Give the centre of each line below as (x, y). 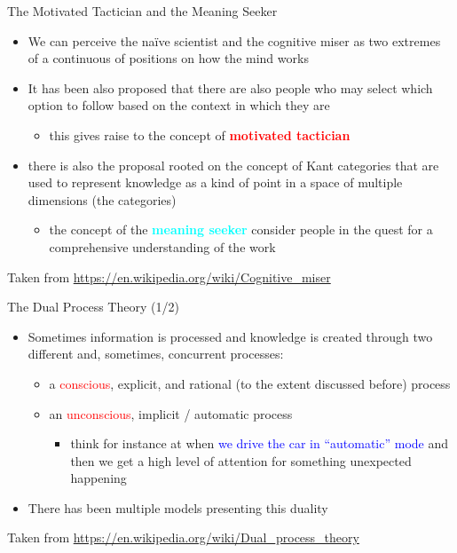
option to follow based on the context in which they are (179, 105)
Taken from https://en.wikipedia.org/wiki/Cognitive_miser (169, 276)
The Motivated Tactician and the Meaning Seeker (142, 11)
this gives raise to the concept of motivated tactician (200, 134)
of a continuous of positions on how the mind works (168, 58)
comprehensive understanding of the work (162, 246)
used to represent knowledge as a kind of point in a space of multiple (215, 182)
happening (98, 478)
